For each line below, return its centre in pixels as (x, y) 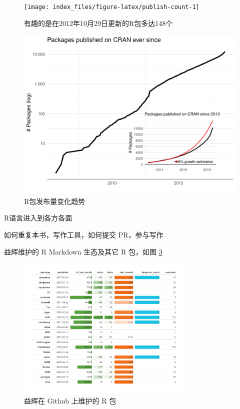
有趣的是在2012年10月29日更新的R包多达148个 (98, 23)
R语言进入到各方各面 (38, 218)
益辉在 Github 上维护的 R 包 (70, 401)
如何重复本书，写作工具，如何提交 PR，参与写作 (84, 235)
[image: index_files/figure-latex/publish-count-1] (112, 7)
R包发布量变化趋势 (55, 201)
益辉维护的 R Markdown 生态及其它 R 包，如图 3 (83, 251)
